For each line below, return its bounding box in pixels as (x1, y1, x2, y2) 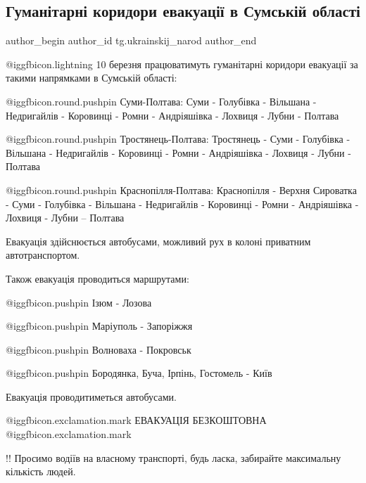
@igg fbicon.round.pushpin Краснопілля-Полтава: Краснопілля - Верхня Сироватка (6, 182, 357, 197)
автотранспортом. (6, 247, 80, 262)
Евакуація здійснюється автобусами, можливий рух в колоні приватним (6, 233, 311, 248)
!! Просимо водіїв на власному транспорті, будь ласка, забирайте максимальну (6, 450, 341, 465)
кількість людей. (6, 464, 76, 479)
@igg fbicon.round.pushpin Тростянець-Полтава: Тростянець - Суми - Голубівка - (6, 131, 351, 146)
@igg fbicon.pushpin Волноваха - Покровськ (6, 342, 191, 356)
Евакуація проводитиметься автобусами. (6, 389, 177, 404)
